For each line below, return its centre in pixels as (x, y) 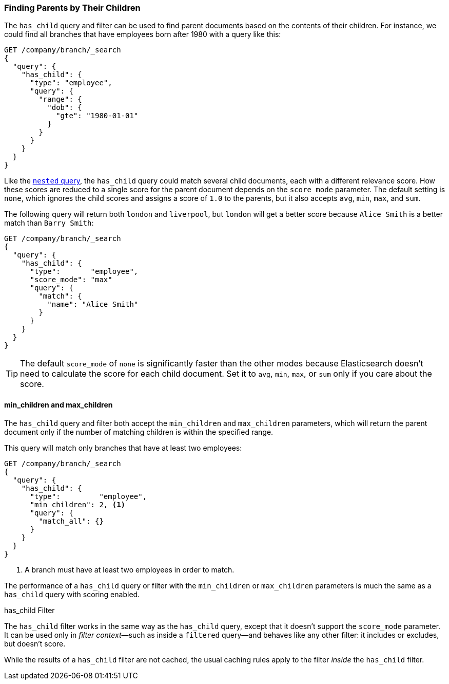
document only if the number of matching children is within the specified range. (139, 432)
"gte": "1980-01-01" (97, 116)
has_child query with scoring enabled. (72, 594)
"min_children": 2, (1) (78, 504)
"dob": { (65, 108)
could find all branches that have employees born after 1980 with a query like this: (143, 34)
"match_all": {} (71, 521)
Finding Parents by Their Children (72, 8)
